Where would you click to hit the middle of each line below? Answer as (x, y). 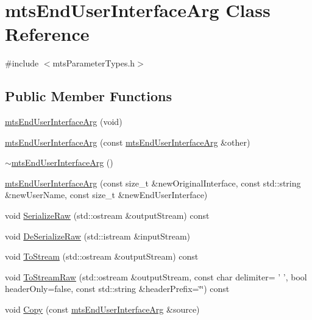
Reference (47, 34)
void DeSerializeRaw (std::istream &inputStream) (98, 236)
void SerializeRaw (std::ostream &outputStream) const (107, 215)
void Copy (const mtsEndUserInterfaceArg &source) (102, 309)
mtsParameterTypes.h (94, 63)
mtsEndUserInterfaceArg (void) (64, 122)
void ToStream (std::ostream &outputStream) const (102, 256)
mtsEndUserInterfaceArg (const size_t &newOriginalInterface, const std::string (153, 183)
